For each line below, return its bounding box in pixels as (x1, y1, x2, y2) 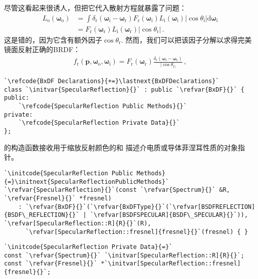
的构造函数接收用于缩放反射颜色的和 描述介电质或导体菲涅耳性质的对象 (4, 142, 238, 152)
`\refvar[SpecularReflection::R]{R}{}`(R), (4, 219, 151, 227)
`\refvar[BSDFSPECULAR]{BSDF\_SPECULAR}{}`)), (90, 211, 248, 219)
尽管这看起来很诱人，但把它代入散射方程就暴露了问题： (4, 3, 186, 13)
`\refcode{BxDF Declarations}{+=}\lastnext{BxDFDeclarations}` (4, 78, 219, 85)
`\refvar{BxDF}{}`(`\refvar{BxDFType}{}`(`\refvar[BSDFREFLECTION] (25, 203, 255, 210)
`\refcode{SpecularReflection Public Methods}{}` (18, 103, 187, 110)
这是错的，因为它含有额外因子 (4, 34, 102, 45)
